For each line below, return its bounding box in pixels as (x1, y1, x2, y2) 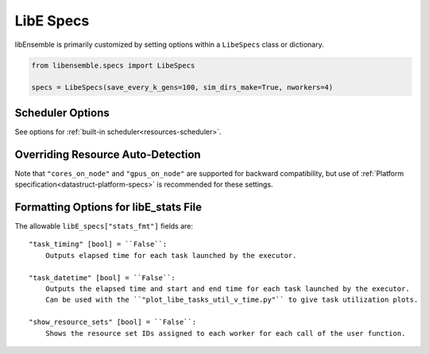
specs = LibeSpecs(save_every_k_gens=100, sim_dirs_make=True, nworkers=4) (31, 83, 334, 92)
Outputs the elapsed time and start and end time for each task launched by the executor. (44, 284, 411, 293)
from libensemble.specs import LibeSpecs (31, 60, 195, 70)
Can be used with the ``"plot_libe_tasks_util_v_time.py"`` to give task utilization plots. (44, 295, 419, 305)
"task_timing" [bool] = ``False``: (29, 240, 168, 249)
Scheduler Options (14, 106, 110, 119)
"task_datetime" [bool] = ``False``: (29, 273, 176, 282)
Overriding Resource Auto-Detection (14, 148, 202, 161)
